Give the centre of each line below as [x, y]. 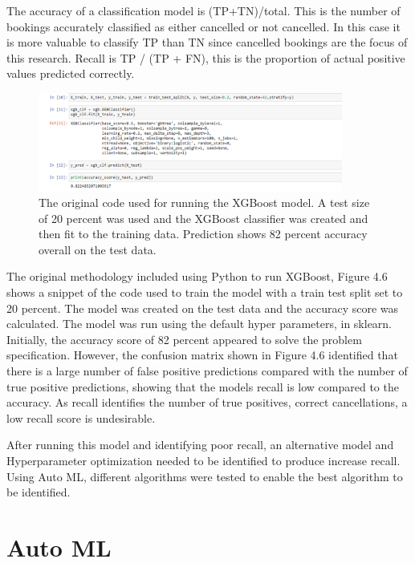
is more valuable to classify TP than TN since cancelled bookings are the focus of [207, 42]
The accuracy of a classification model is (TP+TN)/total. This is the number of [203, 10]
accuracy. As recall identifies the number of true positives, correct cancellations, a [207, 402]
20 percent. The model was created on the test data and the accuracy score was [203, 308]
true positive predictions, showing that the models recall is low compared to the [203, 386]
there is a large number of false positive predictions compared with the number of [207, 371]
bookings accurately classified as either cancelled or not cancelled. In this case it [203, 26]
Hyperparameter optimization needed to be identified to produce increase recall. [203, 460]
